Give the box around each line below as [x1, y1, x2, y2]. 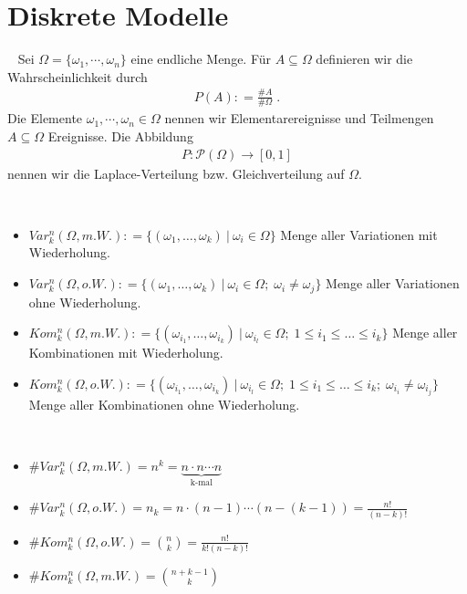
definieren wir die [316, 49, 413, 68]
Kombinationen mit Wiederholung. [28, 343, 223, 362]
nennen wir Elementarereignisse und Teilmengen [164, 109, 434, 128]
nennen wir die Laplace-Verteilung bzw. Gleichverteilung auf [7, 163, 345, 182]
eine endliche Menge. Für [130, 49, 272, 68]
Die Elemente [7, 109, 83, 128]
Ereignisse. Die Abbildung [47, 127, 193, 146]
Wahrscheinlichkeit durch [7, 67, 148, 86]
